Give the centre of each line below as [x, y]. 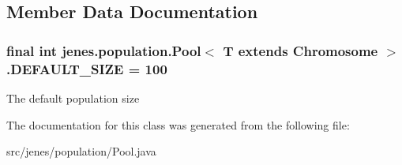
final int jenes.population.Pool [104, 50]
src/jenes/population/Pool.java [81, 151]
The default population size [73, 97]
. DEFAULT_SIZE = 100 [87, 68]
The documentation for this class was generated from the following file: [178, 124]
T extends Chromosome [301, 50]
